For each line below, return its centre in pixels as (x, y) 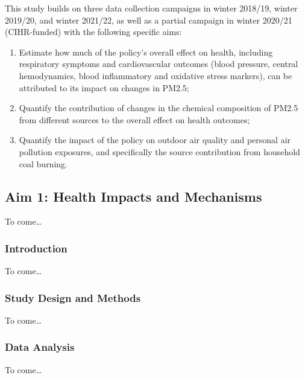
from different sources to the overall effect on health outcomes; (134, 119)
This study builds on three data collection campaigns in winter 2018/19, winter (151, 8)
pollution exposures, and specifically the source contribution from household (159, 151)
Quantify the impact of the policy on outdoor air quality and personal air (155, 140)
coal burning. (43, 163)
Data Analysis (40, 347)
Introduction (36, 248)
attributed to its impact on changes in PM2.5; (104, 87)
